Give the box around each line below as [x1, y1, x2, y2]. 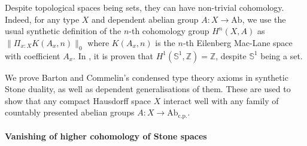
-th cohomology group [129, 25, 209, 37]
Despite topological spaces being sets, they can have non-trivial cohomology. [5, 1, 284, 13]
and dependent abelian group [92, 13, 199, 25]
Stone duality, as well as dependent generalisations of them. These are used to [5, 83, 291, 95]
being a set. [260, 49, 303, 62]
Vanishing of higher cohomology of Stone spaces [5, 130, 207, 142]
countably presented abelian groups [5, 106, 135, 118]
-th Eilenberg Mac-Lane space [183, 36, 293, 48]
